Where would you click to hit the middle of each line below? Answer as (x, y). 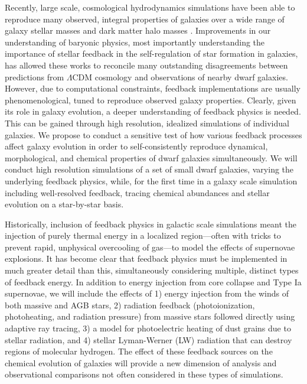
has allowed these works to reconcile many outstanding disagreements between (146, 65)
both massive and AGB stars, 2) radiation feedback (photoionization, (130, 305)
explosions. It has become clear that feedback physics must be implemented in (146, 258)
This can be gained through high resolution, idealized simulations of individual (147, 123)
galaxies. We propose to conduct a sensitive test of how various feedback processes (153, 134)
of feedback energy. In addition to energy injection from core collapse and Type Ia (153, 282)
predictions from (35, 77)
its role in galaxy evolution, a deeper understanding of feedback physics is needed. (153, 111)
